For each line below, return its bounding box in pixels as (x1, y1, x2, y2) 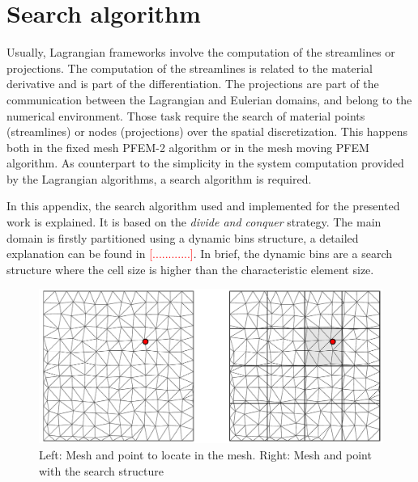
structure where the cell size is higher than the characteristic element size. (6, 260, 374, 277)
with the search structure (39, 462, 164, 479)
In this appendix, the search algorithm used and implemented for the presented (6, 197, 400, 214)
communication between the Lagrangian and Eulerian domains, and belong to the (6, 91, 412, 108)
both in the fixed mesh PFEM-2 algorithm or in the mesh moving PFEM (6, 138, 369, 155)
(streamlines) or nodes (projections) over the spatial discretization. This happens (6, 123, 408, 140)
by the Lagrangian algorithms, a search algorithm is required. (6, 170, 312, 187)
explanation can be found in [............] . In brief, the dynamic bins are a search (6, 245, 392, 262)
